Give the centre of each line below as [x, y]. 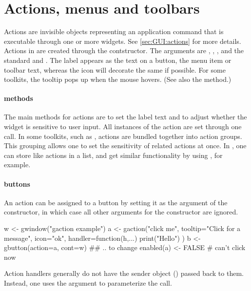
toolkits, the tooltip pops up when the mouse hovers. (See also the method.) [118, 79]
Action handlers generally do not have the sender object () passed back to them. [124, 273]
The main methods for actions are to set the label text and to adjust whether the [125, 117]
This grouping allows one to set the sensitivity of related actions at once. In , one [125, 145]
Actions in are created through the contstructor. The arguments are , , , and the [124, 50]
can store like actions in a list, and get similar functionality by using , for [113, 155]
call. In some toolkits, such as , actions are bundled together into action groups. [123, 136]
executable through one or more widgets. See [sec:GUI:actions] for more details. [123, 41]
